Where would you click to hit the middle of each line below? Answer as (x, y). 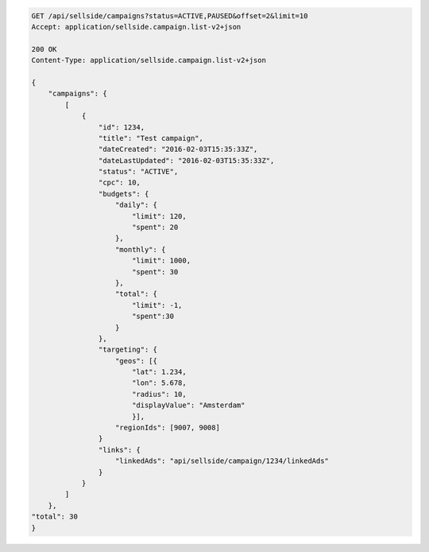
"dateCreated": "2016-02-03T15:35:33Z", (178, 150)
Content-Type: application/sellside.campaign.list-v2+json (149, 60)
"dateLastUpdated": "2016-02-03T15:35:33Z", (186, 160)
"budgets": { (124, 194)
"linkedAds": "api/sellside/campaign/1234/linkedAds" (222, 461)
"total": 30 (55, 517)
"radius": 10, (159, 394)
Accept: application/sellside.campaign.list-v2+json (136, 27)
